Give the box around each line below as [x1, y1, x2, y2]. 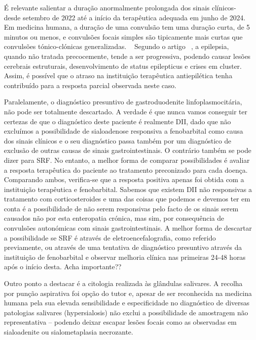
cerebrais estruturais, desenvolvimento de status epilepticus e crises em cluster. [4, 60, 242, 71]
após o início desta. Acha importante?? [4, 261, 122, 272]
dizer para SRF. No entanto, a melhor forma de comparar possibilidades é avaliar [4, 154, 250, 165]
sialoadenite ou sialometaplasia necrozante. [4, 327, 133, 337]
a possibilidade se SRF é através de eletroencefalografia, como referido [4, 232, 216, 243]
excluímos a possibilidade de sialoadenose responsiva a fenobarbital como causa [4, 126, 243, 136]
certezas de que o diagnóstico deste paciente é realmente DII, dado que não [4, 116, 231, 126]
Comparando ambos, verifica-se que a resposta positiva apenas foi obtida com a [4, 174, 244, 185]
